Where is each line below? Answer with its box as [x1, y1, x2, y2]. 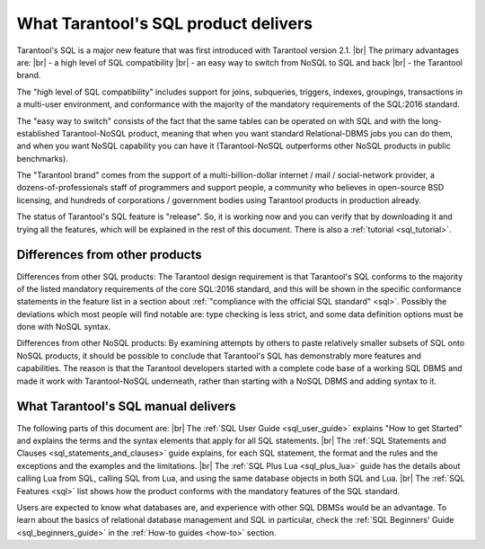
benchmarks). [16, 153, 69, 164]
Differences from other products [16, 247, 202, 262]
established [16, 128, 60, 138]
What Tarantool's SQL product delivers [16, 13, 313, 33]
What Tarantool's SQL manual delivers [16, 399, 236, 414]
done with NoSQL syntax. [16, 322, 111, 332]
